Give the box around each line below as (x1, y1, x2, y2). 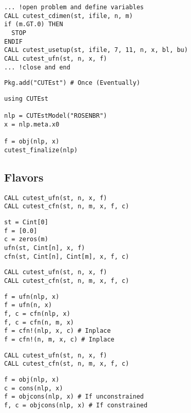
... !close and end (4, 63, 70, 71)
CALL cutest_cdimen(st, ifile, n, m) (4, 12, 133, 20)
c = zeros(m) (4, 236, 48, 243)
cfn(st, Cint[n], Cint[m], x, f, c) (4, 253, 129, 260)
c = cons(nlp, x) (4, 384, 63, 392)
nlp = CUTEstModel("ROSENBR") (4, 112, 107, 120)
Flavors (4, 169, 44, 185)
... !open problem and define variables (4, 4, 144, 11)
